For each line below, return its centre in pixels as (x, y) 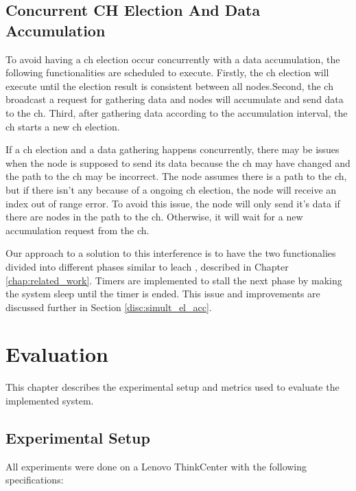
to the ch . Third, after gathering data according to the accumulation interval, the (177, 112)
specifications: (35, 480)
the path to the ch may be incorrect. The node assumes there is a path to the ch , (176, 176)
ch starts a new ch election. (63, 126)
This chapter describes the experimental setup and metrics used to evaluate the (173, 387)
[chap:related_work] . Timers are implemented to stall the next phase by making (174, 280)
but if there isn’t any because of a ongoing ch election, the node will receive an (171, 189)
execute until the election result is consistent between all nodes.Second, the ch (169, 85)
